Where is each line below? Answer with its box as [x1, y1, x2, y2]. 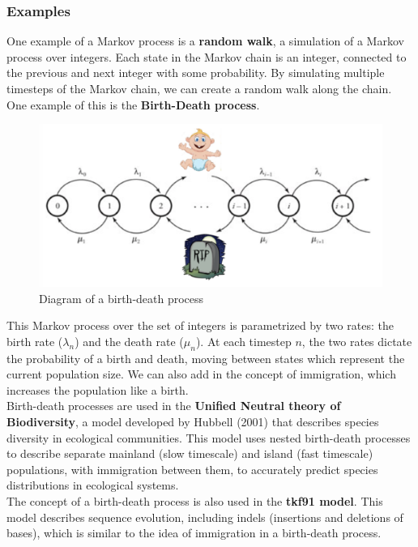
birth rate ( [6, 332, 63, 349]
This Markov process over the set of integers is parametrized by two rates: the [6, 317, 394, 334]
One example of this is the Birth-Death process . [6, 96, 260, 113]
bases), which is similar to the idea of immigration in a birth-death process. [6, 524, 382, 541]
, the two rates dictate [301, 332, 412, 349]
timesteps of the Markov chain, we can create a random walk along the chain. [6, 80, 392, 96]
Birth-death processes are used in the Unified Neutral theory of [6, 397, 341, 414]
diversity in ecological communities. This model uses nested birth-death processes [6, 429, 411, 446]
